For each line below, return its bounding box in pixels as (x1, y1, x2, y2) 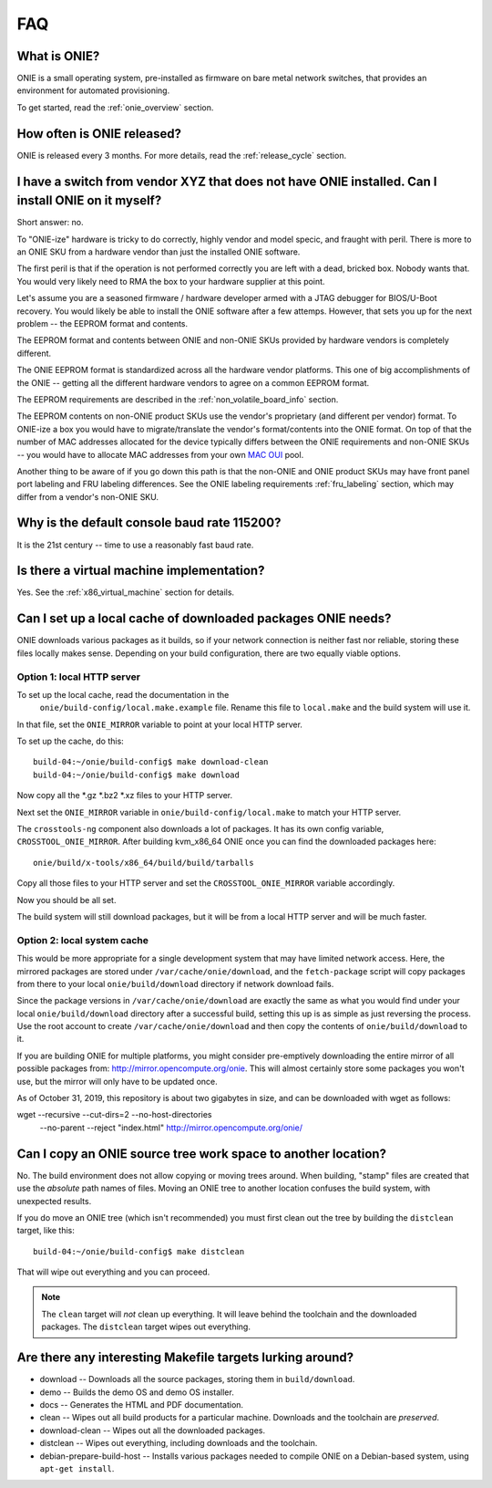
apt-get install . (39, 1462, 115, 1473)
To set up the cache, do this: (16, 735, 125, 747)
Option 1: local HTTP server (16, 671, 141, 683)
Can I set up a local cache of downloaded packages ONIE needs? (16, 611, 392, 627)
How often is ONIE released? (16, 126, 182, 141)
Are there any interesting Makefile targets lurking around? (16, 1350, 354, 1366)
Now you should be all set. (16, 894, 117, 905)
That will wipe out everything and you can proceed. (16, 1266, 210, 1277)
